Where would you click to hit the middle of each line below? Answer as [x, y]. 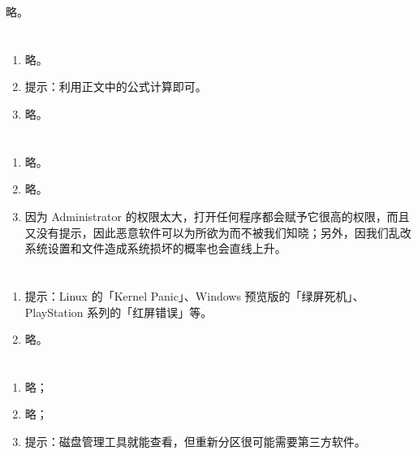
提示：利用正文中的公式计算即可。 [116, 87]
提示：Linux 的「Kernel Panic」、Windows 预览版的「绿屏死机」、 [194, 295]
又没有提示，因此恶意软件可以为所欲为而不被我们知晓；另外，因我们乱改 [218, 232]
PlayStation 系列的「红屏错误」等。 [119, 312]
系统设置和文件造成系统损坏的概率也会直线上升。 [155, 248]
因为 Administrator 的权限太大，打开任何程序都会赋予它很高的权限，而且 [217, 216]
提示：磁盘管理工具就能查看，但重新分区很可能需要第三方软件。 [195, 442]
